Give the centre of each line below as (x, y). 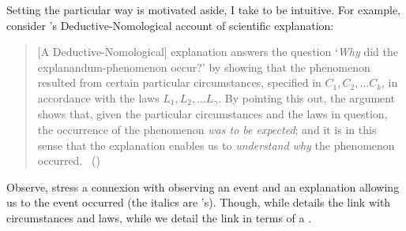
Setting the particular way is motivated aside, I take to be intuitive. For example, (204, 9)
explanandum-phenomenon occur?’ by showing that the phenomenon (204, 67)
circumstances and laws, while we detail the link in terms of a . (159, 217)
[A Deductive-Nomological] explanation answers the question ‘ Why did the (218, 52)
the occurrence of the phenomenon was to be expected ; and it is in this (207, 130)
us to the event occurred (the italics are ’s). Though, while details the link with (199, 202)
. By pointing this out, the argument (307, 97)
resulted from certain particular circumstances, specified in (179, 82)
